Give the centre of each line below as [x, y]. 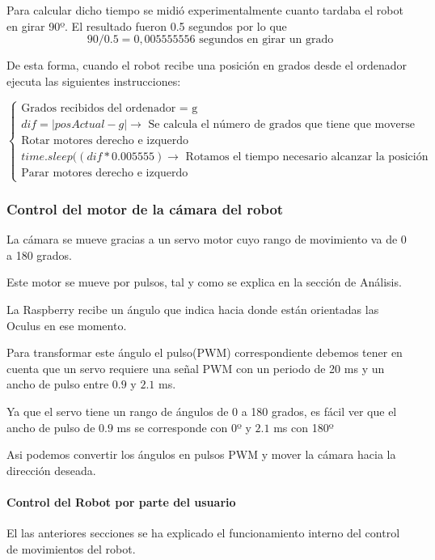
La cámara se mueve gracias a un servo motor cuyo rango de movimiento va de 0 [207, 239]
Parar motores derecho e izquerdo [105, 173]
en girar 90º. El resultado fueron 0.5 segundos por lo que [147, 25]
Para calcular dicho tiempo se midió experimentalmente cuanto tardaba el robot [205, 10]
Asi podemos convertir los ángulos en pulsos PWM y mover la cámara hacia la [201, 454]
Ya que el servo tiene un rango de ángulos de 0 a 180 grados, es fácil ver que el [202, 411]
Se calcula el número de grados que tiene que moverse [282, 124]
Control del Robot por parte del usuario [121, 501]
